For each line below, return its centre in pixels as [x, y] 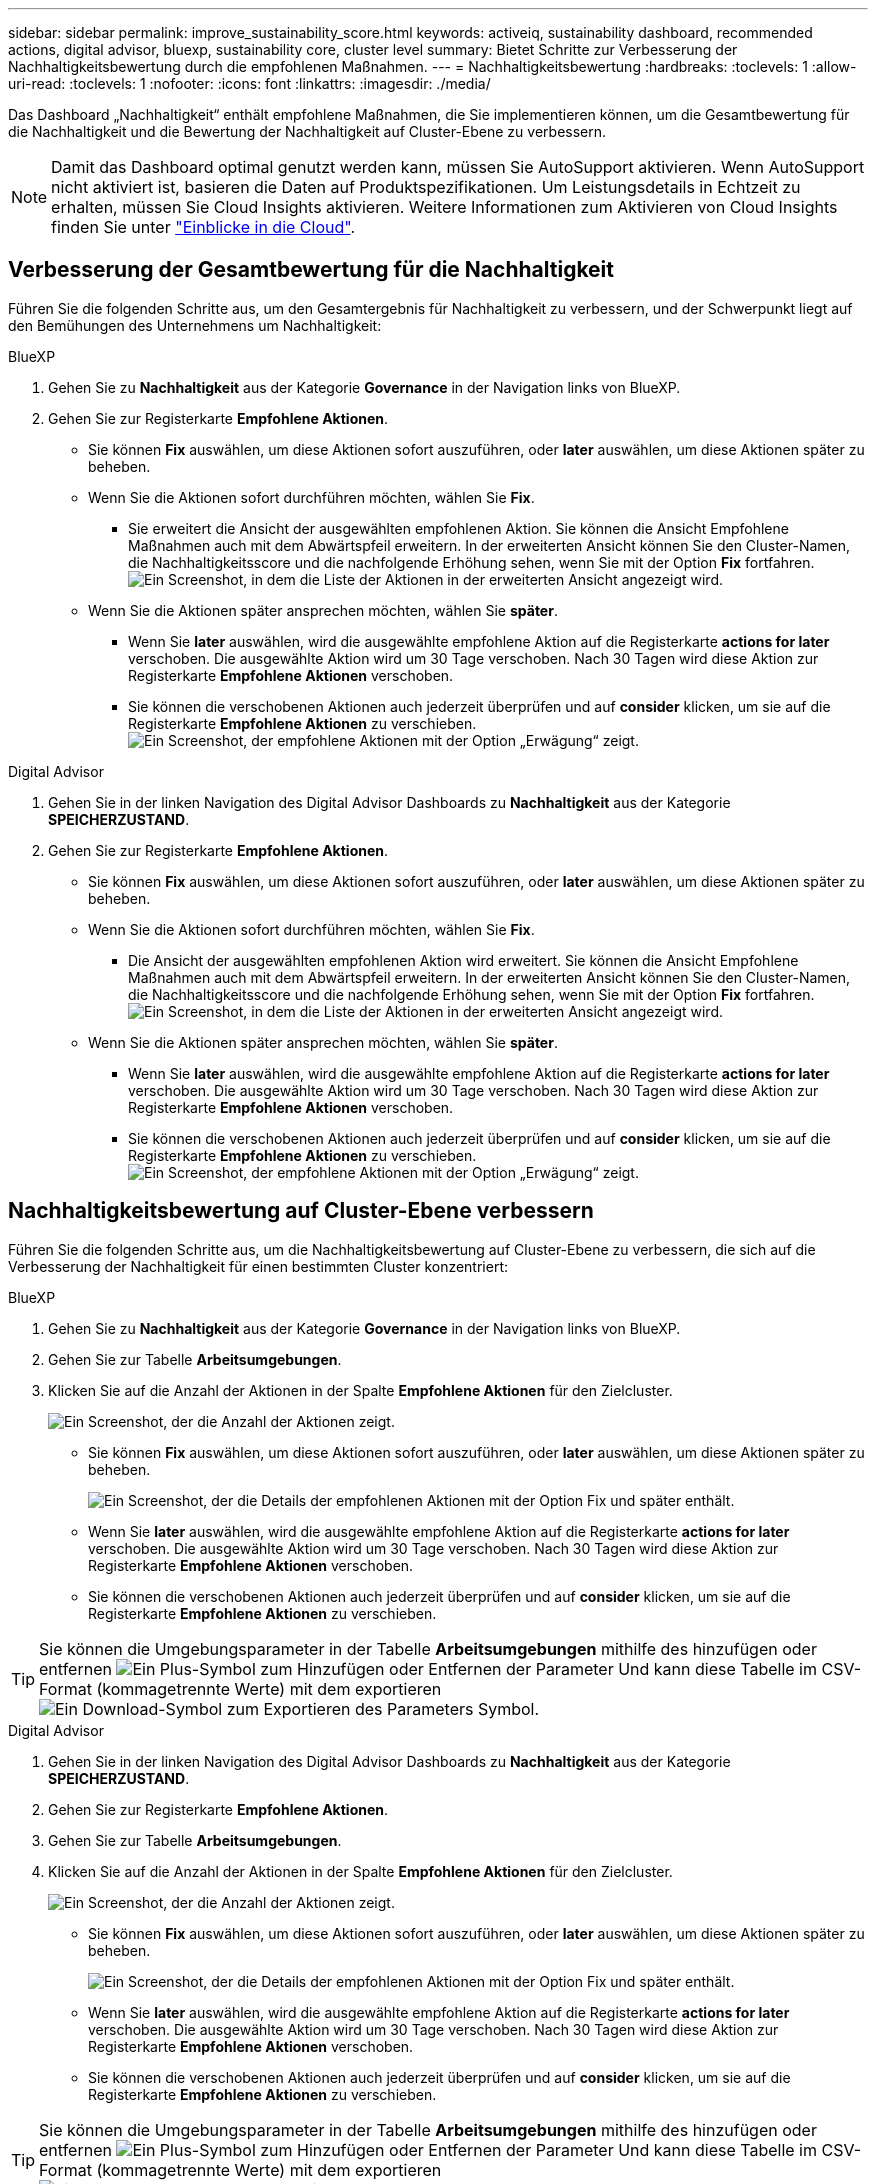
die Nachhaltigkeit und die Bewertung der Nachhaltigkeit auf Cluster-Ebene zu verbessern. [307, 131]
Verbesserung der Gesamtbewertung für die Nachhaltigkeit [311, 270]
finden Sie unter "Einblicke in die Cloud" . [203, 227]
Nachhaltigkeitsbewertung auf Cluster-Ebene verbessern [301, 1211]
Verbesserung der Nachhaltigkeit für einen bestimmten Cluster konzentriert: [258, 1266]
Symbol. [508, 1708]
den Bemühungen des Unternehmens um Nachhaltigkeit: [195, 325]
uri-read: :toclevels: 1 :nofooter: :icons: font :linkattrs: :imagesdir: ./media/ [249, 83]
